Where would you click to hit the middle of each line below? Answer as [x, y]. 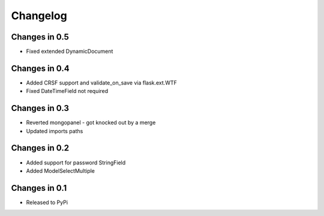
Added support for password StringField [76, 163]
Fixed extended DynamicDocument [70, 52]
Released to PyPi [47, 202]
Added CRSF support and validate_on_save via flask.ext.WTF [101, 82]
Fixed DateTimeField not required [67, 91]
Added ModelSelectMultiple [61, 170]
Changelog [39, 16]
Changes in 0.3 [40, 108]
